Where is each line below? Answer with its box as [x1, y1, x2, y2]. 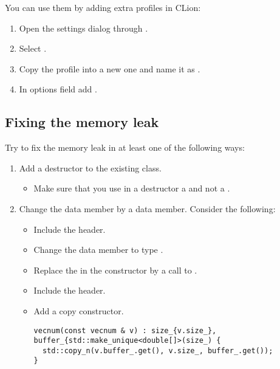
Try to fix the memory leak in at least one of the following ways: [5, 141, 245, 154]
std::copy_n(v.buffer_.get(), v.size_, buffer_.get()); [42, 346, 273, 355]
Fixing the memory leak [5, 112, 159, 131]
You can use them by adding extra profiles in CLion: [5, 1, 201, 13]
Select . [19, 42, 47, 55]
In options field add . [19, 83, 97, 95]
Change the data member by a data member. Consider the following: [19, 202, 276, 215]
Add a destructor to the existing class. [19, 161, 162, 174]
